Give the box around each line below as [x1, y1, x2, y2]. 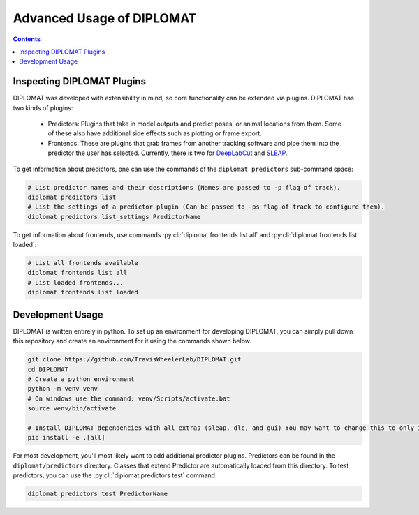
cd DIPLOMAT [27, 365, 69, 373]
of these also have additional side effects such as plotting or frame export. [47, 129, 262, 137]
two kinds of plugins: [13, 103, 73, 112]
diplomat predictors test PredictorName [27, 490, 168, 498]
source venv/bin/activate [27, 405, 117, 412]
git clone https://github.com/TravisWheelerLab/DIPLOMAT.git [27, 356, 242, 364]
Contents [13, 35, 41, 43]
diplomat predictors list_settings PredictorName [27, 213, 201, 221]
